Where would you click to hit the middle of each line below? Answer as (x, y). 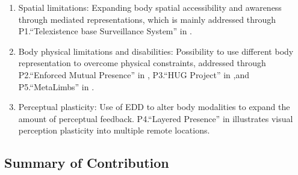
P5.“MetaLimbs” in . (56, 86)
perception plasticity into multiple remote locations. (114, 130)
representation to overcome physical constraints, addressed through (142, 63)
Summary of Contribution (87, 163)
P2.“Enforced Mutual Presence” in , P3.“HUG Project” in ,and (134, 74)
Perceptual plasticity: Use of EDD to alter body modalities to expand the (154, 107)
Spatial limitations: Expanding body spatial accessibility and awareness (150, 7)
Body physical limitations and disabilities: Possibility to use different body (156, 51)
